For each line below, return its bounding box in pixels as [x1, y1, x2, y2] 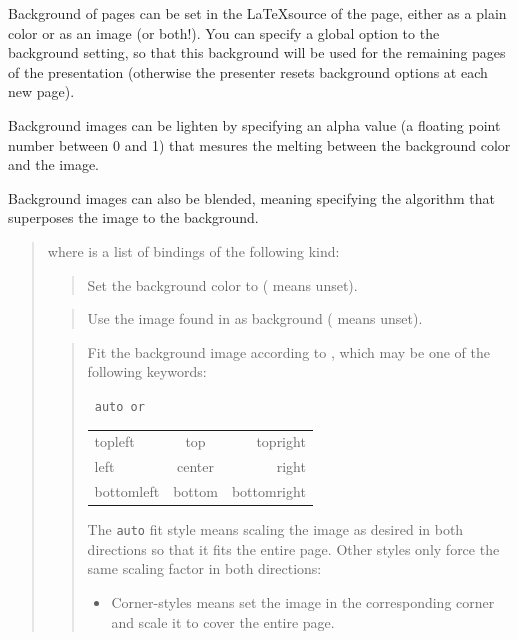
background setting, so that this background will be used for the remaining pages [8, 42, 506, 63]
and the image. [8, 154, 99, 175]
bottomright [231, 481, 306, 501]
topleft [94, 431, 135, 452]
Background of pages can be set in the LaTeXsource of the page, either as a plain [8, 3, 507, 23]
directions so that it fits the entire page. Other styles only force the [87, 538, 500, 559]
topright [256, 431, 306, 452]
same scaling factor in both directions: [87, 558, 322, 579]
